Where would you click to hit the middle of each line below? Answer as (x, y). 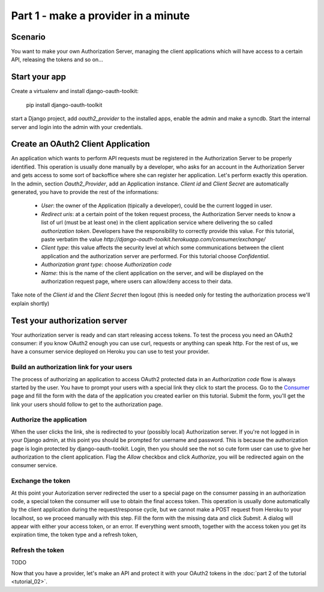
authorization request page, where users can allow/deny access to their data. (137, 281)
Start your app (38, 77)
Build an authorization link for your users (72, 367)
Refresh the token (37, 551)
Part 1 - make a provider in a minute (100, 16)
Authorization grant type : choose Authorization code (106, 265)
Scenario (28, 37)
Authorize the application (49, 420)
